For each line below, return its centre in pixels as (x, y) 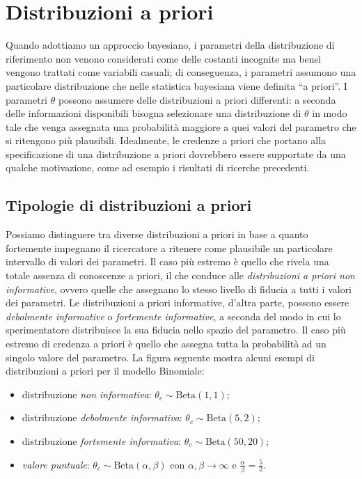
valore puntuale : (56, 464)
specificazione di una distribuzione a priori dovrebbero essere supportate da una (176, 154)
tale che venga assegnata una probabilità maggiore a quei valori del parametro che (181, 126)
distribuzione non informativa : (87, 394)
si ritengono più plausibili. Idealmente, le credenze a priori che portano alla (166, 140)
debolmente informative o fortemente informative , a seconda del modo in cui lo (173, 316)
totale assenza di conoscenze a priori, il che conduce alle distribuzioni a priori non (180, 275)
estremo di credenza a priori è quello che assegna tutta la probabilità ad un (166, 344)
